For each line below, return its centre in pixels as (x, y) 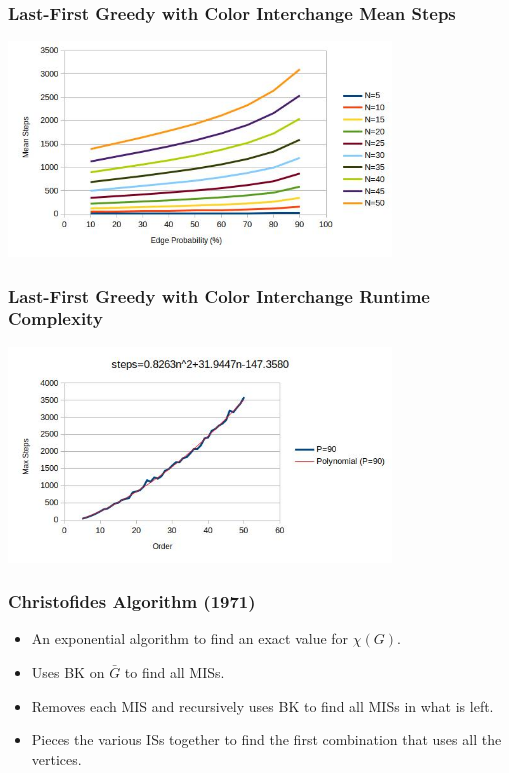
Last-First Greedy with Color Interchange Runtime (219, 295)
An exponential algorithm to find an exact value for (190, 638)
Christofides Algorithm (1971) (132, 601)
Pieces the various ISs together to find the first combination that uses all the (266, 739)
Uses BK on (68, 671)
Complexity (55, 318)
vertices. (56, 758)
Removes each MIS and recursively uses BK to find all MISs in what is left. (262, 705)
